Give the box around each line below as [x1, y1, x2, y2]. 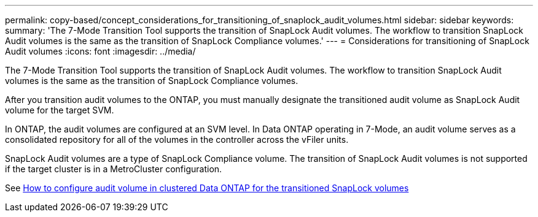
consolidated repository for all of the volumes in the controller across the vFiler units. [5, 134, 349, 145]
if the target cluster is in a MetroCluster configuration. [5, 164, 222, 174]
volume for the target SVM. [5, 105, 114, 115]
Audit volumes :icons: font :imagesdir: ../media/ [5, 46, 196, 56]
